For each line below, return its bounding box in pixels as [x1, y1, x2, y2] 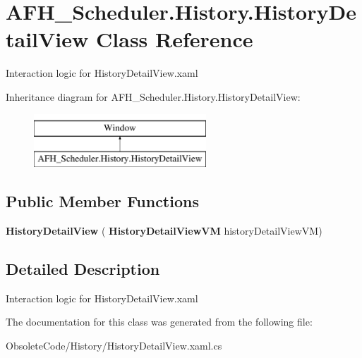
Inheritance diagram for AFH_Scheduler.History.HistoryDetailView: [6, 89, 301, 104]
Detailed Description [6, 257, 160, 279]
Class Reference [96, 25, 253, 54]
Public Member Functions [6, 190, 199, 212]
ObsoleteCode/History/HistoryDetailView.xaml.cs [6, 338, 222, 352]
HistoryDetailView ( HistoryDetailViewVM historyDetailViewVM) [6, 223, 322, 237]
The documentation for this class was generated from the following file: [6, 314, 313, 329]
